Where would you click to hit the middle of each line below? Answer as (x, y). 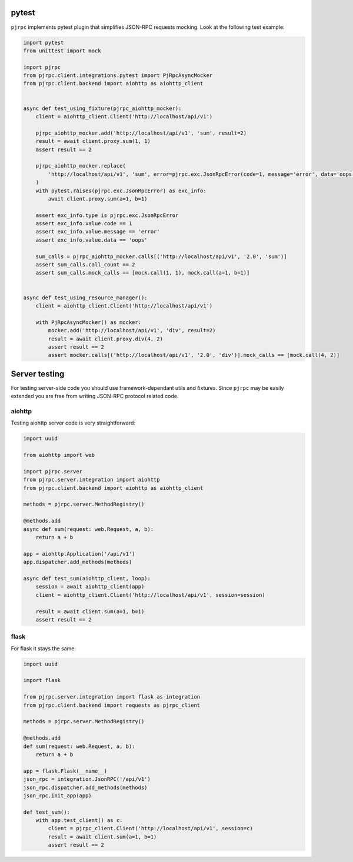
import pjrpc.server (53, 471)
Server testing (38, 374)
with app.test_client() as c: (79, 821)
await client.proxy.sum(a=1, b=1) (98, 199)
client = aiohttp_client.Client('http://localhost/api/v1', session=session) (151, 595)
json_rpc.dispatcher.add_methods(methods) (85, 787)
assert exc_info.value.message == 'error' (98, 232)
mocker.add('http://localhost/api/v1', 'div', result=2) (132, 330)
